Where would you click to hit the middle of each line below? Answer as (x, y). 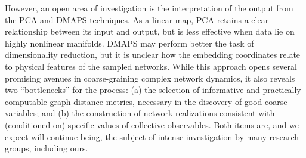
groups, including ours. (47, 148)
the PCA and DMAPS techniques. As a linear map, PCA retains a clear (137, 19)
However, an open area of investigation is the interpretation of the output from (149, 8)
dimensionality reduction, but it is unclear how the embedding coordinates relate (153, 55)
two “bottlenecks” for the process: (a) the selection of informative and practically (153, 90)
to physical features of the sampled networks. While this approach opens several (151, 66)
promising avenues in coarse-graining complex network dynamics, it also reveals (150, 78)
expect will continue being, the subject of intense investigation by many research (152, 136)
